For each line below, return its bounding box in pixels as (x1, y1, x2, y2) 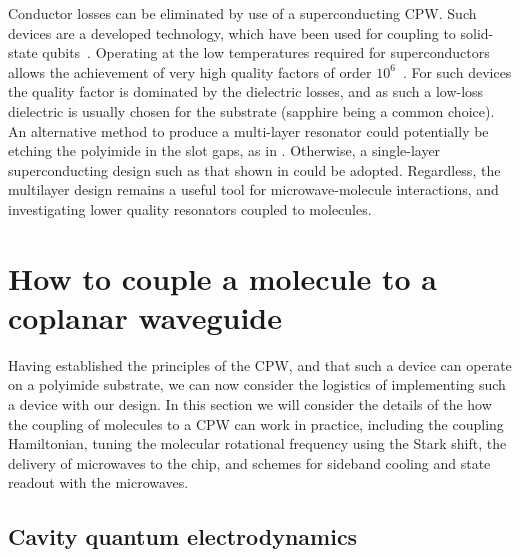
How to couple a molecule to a (8, 257, 437, 298)
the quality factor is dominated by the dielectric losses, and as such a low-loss (8, 81, 484, 102)
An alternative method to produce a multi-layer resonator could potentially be (8, 120, 489, 141)
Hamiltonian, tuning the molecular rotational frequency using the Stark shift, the (8, 433, 507, 454)
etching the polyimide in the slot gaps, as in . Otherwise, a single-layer (8, 140, 441, 161)
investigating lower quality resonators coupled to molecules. (8, 198, 372, 219)
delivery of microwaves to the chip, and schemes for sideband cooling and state (8, 452, 491, 473)
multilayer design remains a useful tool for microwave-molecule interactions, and (8, 179, 499, 200)
